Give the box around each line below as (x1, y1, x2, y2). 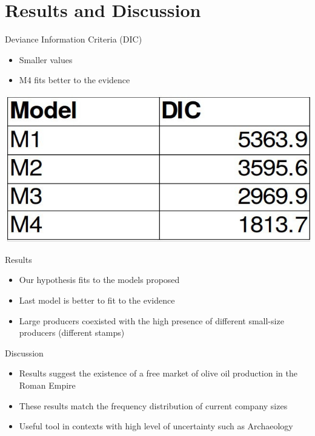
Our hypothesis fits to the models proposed (19, 273, 180, 286)
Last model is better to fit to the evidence (19, 293, 175, 306)
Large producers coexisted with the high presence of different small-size (19, 314, 284, 327)
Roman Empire (19, 378, 76, 391)
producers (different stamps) (19, 326, 125, 339)
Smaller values (19, 53, 73, 66)
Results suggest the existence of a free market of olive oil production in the (19, 367, 297, 380)
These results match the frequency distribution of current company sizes (19, 399, 288, 412)
